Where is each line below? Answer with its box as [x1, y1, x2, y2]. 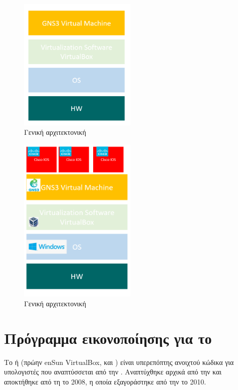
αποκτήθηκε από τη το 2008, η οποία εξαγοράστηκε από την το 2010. [4, 376, 206, 386]
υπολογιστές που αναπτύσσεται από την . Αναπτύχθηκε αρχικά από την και [4, 366, 222, 377]
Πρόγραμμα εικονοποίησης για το [4, 327, 212, 348]
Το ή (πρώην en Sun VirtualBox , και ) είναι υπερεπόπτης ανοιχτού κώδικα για [4, 356, 234, 367]
